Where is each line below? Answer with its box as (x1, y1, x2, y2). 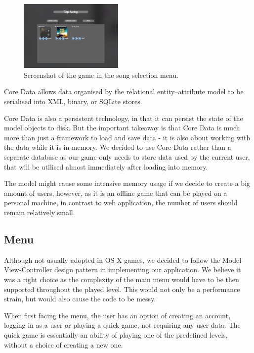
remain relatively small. (4, 207, 75, 218)
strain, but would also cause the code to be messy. (4, 294, 156, 304)
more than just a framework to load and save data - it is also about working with (4, 132, 251, 142)
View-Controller (4, 264, 52, 275)
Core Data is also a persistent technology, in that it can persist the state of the (4, 113, 243, 123)
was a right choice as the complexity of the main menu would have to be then (4, 274, 239, 284)
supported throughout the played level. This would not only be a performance (4, 284, 240, 294)
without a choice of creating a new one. (4, 339, 123, 350)
